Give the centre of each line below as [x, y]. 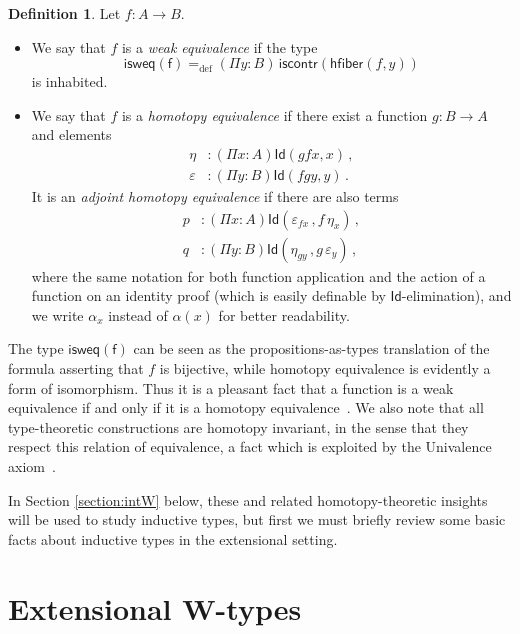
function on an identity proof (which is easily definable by [208, 295]
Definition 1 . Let [64, 13]
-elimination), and [456, 295]
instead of [138, 314]
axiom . [32, 466]
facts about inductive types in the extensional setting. [173, 538]
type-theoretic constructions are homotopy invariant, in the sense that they [238, 426]
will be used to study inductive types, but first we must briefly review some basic [257, 519]
